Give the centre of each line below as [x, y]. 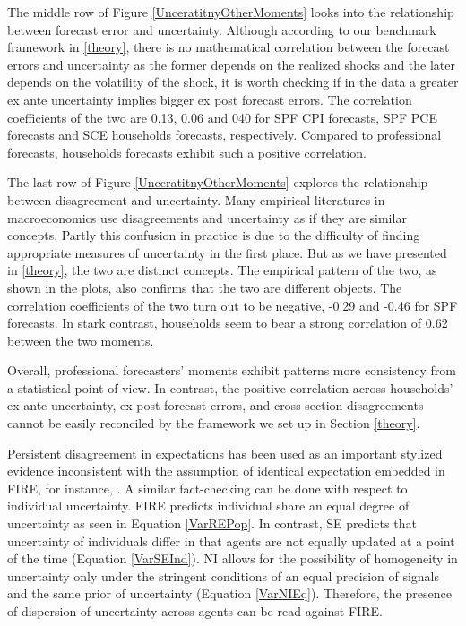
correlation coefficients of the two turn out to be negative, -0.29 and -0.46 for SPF [233, 305]
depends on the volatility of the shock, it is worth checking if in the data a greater [233, 82]
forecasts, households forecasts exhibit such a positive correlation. [187, 152]
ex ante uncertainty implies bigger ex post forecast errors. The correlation [210, 99]
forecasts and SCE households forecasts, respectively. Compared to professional [224, 135]
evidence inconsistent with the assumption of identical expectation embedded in [226, 471]
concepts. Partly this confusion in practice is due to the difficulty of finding [214, 235]
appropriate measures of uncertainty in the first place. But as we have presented [227, 252]
